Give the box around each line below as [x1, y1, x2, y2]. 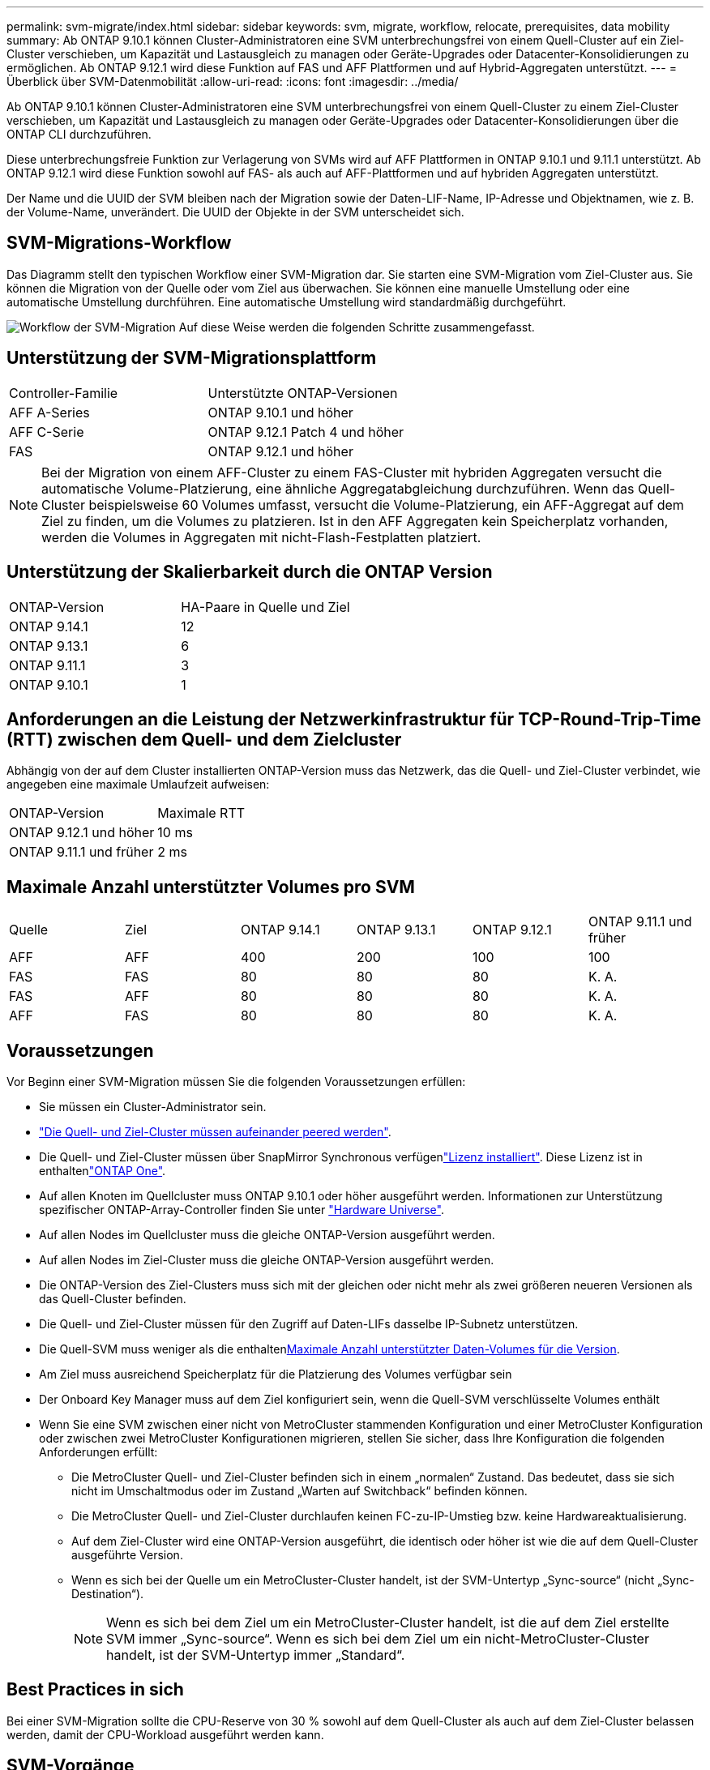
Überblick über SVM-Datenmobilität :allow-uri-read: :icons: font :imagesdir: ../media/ [6, 75, 459, 88]
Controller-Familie [9, 384, 118, 401]
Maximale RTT [157, 805, 246, 822]
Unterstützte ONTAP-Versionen [207, 384, 398, 401]
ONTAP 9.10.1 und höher [207, 404, 353, 421]
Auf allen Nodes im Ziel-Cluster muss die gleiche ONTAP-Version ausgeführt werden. [39, 1253, 494, 1268]
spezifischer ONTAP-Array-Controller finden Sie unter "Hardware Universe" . [39, 1203, 444, 1217]
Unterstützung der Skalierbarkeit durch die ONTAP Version [6, 562, 493, 583]
